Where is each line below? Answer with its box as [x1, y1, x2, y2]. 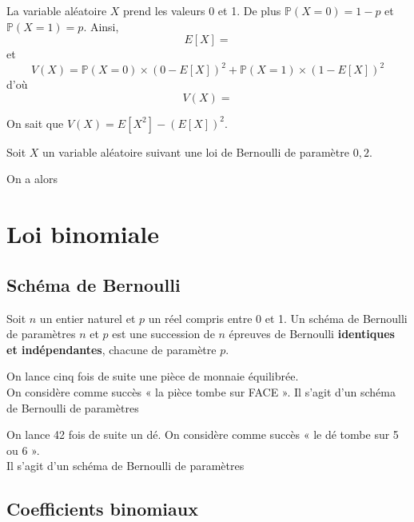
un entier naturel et [39, 309, 136, 326]
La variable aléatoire [6, 2, 107, 18]
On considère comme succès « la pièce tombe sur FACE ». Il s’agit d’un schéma [6, 384, 396, 400]
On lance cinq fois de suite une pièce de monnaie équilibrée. [6, 368, 299, 385]
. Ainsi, [83, 18, 119, 34]
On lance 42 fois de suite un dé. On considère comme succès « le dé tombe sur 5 [6, 426, 399, 443]
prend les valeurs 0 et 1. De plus [123, 2, 281, 18]
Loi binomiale [6, 217, 160, 250]
